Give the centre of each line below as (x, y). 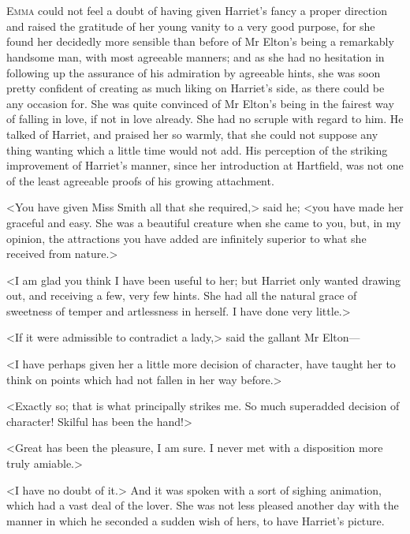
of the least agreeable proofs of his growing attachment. (140, 180)
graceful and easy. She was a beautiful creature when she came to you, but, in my (204, 222)
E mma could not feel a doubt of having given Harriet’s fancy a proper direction (197, 11)
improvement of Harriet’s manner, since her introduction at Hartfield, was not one (205, 165)
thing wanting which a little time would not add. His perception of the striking (197, 149)
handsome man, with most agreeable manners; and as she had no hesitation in (196, 56)
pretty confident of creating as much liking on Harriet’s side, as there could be (196, 88)
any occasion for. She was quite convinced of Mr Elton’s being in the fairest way (200, 103)
